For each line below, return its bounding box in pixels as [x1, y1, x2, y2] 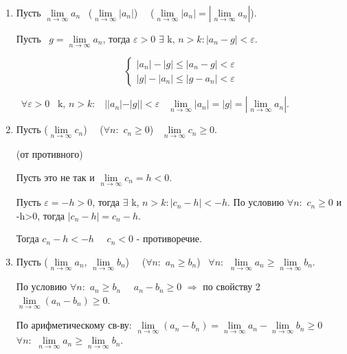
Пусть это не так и [16, 170, 95, 185]
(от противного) [16, 147, 83, 161]
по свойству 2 [203, 279, 260, 294]
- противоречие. [136, 231, 202, 246]
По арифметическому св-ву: [16, 318, 132, 332]
